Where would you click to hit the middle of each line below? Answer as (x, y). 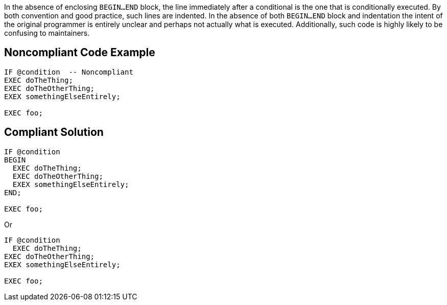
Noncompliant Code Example (80, 53)
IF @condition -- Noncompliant (69, 72)
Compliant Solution (54, 132)
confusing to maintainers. (47, 33)
